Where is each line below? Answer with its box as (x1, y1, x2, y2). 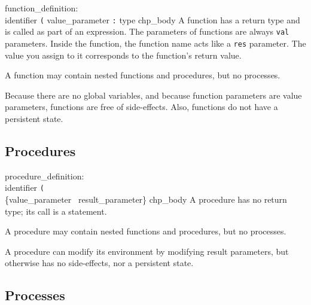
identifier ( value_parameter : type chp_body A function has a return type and (5, 13, 300, 26)
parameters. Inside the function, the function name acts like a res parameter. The (5, 36, 306, 49)
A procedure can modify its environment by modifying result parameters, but (5, 245, 289, 257)
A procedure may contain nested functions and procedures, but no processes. (5, 225, 286, 237)
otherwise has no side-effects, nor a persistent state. (5, 257, 194, 269)
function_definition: (5, 2, 78, 14)
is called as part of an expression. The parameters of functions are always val (5, 25, 289, 38)
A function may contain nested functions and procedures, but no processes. (5, 69, 280, 81)
